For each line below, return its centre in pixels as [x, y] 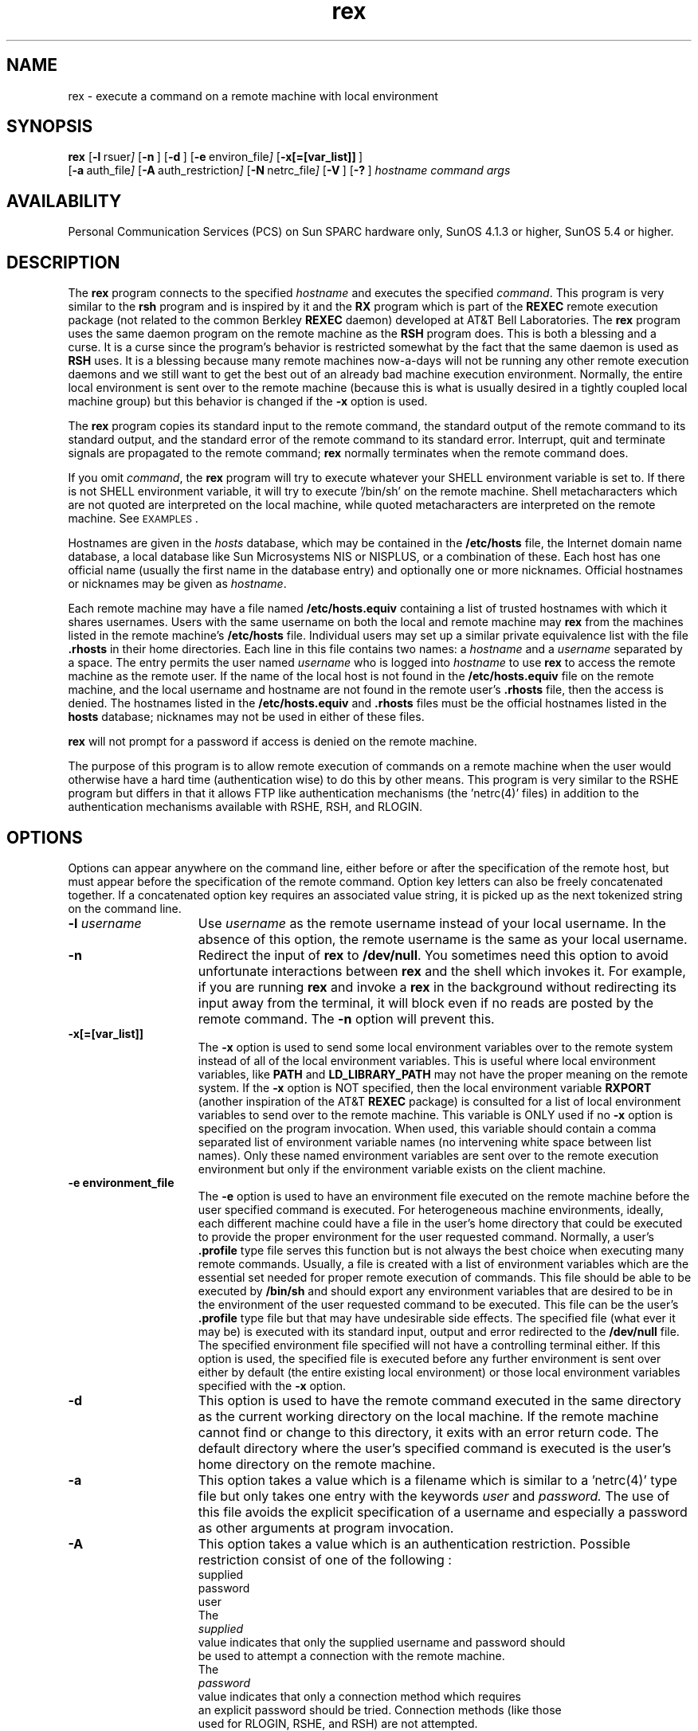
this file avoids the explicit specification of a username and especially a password [443, 1512]
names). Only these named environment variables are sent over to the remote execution [428, 1155]
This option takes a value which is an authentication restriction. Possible [414, 1543]
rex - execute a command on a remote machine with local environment [253, 96]
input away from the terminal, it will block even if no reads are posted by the [426, 1003]
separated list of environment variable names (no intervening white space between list [425, 1142]
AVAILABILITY [64, 201]
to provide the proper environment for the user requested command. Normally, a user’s [426, 1236]
